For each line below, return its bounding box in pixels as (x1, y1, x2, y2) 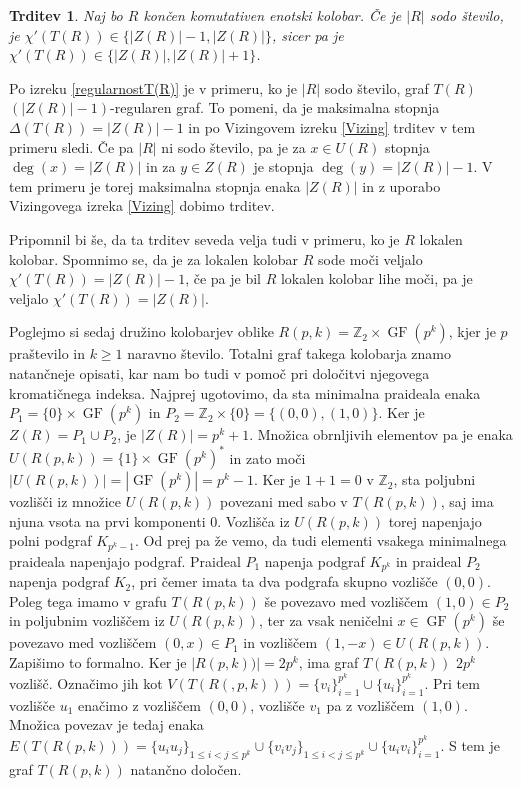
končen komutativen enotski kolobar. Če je (143, 5, 402, 25)
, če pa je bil (185, 268, 261, 289)
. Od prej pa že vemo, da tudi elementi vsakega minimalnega (134, 530, 507, 551)
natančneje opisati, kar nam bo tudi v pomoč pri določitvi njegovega (9, 362, 430, 383)
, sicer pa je (272, 24, 344, 45)
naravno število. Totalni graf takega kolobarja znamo (127, 343, 452, 364)
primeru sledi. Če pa (9, 136, 134, 157)
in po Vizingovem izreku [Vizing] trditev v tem (188, 116, 476, 137)
